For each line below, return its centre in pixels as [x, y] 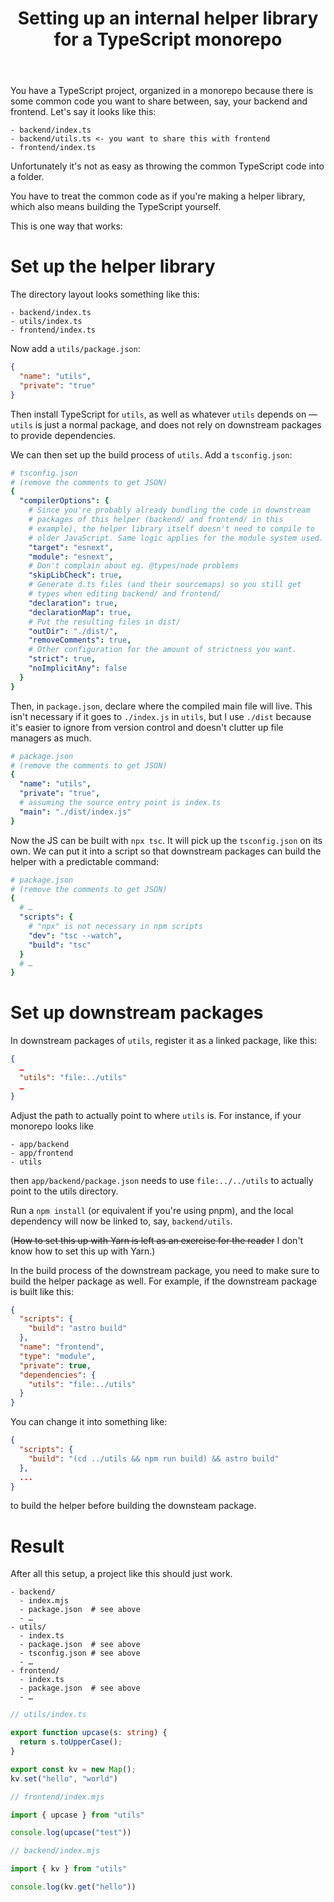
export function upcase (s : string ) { [89, 1733]
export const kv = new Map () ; [73, 1769]
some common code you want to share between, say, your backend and [159, 101]
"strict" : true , [62, 659]
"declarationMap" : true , [80, 612]
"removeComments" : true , [80, 640]
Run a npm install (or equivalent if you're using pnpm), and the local [152, 1210]
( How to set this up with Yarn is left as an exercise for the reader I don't [157, 1240]
